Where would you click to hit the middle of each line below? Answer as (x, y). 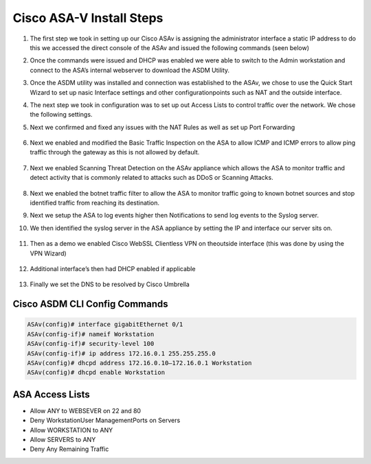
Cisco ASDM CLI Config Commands (90, 304)
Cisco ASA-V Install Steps (88, 18)
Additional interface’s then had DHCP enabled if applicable (113, 268)
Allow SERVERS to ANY (63, 439)
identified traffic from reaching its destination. (94, 203)
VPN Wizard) (48, 253)
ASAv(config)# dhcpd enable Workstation (96, 373)
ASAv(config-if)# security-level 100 (91, 344)
